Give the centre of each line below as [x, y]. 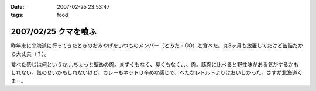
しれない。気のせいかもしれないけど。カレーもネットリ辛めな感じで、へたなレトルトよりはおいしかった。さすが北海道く [157, 72]
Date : [18, 7]
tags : [17, 15]
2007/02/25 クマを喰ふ [54, 32]
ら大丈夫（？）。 [30, 54]
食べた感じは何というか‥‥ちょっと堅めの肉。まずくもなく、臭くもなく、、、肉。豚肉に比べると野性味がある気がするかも [155, 65]
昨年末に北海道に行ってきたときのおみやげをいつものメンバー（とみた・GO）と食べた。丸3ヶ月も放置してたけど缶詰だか [157, 45]
